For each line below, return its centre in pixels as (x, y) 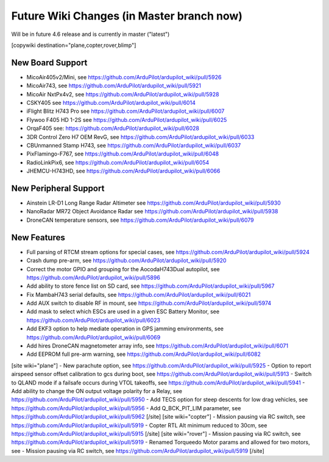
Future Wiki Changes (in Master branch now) (127, 16)
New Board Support (49, 62)
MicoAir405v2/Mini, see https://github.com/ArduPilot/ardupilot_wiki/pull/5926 (124, 77)
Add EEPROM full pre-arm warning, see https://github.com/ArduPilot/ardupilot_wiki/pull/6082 (144, 354)
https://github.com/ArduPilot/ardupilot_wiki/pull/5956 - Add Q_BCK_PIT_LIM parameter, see (126, 408)
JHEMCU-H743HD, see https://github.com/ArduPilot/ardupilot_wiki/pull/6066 (123, 171)
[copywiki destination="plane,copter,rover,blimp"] (74, 45)
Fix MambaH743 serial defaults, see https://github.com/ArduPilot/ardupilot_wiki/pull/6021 (139, 294)
